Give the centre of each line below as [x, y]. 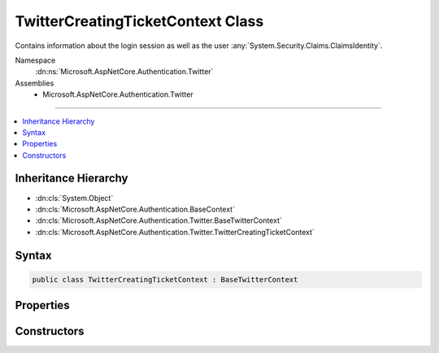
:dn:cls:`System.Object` [74, 198]
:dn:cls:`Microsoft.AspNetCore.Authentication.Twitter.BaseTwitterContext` [159, 220]
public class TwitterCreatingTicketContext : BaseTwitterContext [165, 279]
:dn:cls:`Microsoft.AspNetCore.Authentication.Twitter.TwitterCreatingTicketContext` [175, 232]
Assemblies [35, 83]
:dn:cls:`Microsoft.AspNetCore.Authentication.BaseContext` [135, 209]
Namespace [35, 60]
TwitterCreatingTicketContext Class [139, 21]
